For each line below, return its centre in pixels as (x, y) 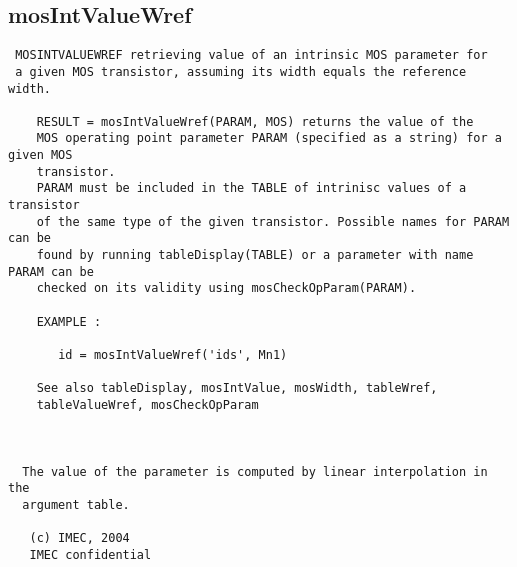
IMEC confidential (90, 554)
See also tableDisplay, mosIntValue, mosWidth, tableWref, (237, 388)
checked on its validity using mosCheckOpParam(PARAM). (226, 288)
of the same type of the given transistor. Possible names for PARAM (273, 221)
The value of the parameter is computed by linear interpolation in (255, 471)
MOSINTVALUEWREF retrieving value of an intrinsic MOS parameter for (251, 55)
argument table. (76, 504)
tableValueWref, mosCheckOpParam (147, 404)
